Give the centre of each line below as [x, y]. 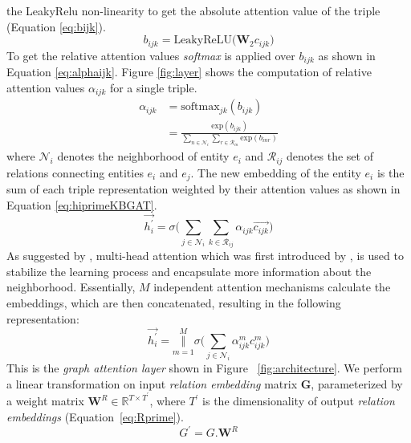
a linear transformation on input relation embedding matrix [152, 383]
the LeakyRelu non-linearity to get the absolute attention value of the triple [193, 10]
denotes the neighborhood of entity [143, 156]
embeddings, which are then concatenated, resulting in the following [174, 302]
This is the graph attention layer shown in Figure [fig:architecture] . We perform [204, 368]
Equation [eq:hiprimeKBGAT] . [82, 204]
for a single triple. [153, 87]
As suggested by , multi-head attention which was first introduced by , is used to [205, 256]
